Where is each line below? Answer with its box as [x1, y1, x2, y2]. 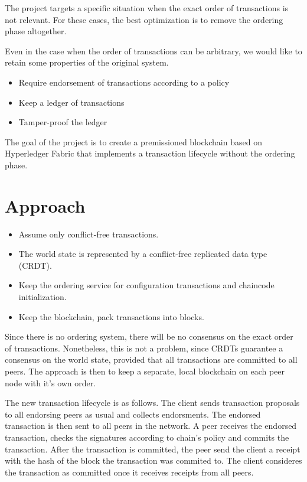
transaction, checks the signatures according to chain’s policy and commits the [5, 431, 289, 443]
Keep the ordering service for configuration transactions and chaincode [18, 279, 275, 291]
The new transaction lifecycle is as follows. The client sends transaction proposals [5, 396, 300, 409]
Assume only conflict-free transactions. [18, 227, 159, 240]
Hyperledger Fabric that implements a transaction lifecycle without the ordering [5, 147, 295, 159]
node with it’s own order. [5, 376, 96, 389]
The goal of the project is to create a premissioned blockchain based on [5, 135, 262, 148]
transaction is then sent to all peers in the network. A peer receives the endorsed [5, 419, 297, 432]
